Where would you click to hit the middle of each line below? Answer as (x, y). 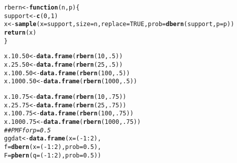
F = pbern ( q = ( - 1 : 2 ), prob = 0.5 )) (53, 155)
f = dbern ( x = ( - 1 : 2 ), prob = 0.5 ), (53, 147)
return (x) (20, 32)
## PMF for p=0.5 (28, 130)
